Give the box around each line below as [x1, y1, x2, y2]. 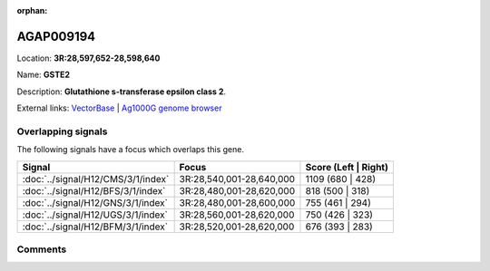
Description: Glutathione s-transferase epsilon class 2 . [16, 86, 227, 97]
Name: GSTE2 [16, 69, 71, 81]
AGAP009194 [16, 28, 96, 44]
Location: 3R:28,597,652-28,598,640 [16, 53, 161, 63]
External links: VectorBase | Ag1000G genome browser [16, 102, 222, 113]
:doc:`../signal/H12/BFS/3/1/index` [22, 184, 166, 197]
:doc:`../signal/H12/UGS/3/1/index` [22, 208, 168, 221]
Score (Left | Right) [305, 160, 389, 173]
